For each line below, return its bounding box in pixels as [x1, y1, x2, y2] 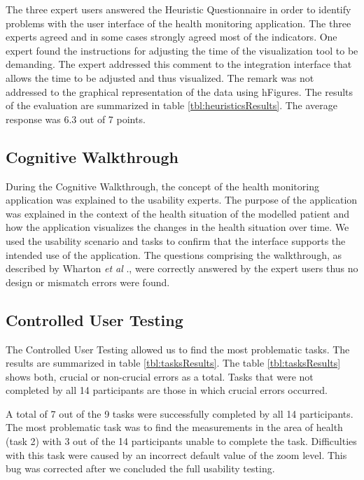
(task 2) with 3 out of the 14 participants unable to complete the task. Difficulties [6, 434, 357, 449]
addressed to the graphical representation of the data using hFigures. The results [6, 84, 353, 99]
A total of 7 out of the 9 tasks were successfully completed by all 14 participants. [6, 406, 353, 421]
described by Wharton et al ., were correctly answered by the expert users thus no [6, 261, 358, 276]
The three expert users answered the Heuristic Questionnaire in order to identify [6, 2, 351, 16]
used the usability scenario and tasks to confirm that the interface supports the [6, 233, 346, 248]
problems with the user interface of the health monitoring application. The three [6, 15, 351, 30]
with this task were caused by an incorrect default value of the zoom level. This [6, 447, 347, 462]
